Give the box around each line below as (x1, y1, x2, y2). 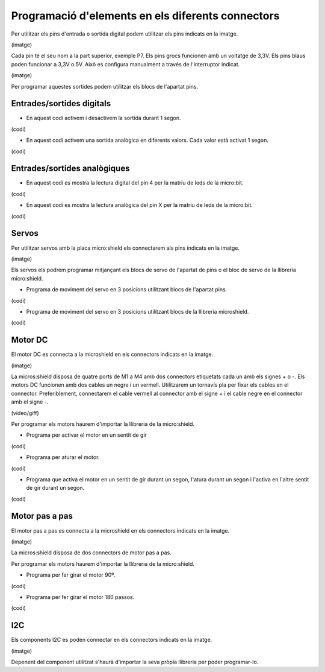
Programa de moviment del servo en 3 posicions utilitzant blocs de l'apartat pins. (26, 286, 227, 293)
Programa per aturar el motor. (26, 454, 100, 461)
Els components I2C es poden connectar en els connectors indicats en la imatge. (11, 636, 212, 644)
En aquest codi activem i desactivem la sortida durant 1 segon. (26, 115, 181, 122)
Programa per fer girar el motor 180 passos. (26, 593, 135, 600)
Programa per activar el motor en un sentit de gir (26, 431, 147, 439)
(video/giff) (11, 409, 39, 416)
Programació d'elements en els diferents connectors (11, 9, 280, 22)
